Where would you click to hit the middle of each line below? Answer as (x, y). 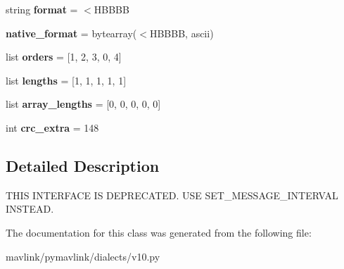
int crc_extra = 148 (52, 127)
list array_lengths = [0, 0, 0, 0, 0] (83, 104)
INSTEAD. (30, 209)
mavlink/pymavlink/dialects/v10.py (83, 256)
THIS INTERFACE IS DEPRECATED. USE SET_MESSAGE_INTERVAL (172, 195)
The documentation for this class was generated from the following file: (159, 232)
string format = (42, 9)
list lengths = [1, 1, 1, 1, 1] (66, 80)
